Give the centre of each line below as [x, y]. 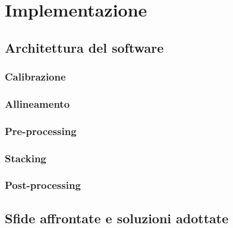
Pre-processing [41, 131]
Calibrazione [35, 77]
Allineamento [37, 103]
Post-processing [43, 185]
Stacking [26, 158]
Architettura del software [84, 47]
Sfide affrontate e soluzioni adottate [117, 218]
